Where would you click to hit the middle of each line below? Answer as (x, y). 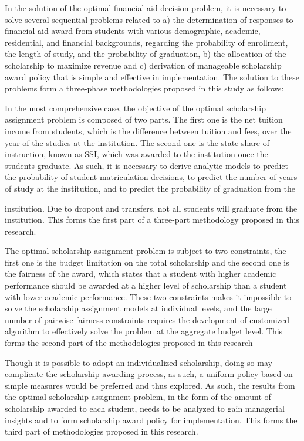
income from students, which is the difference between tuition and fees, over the (148, 130)
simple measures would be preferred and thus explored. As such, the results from (150, 385)
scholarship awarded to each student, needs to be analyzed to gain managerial (145, 408)
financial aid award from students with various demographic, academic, (133, 31)
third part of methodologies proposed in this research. (102, 431)
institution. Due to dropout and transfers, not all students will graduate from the (151, 208)
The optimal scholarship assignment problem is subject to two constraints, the (146, 251)
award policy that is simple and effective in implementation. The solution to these (152, 77)
